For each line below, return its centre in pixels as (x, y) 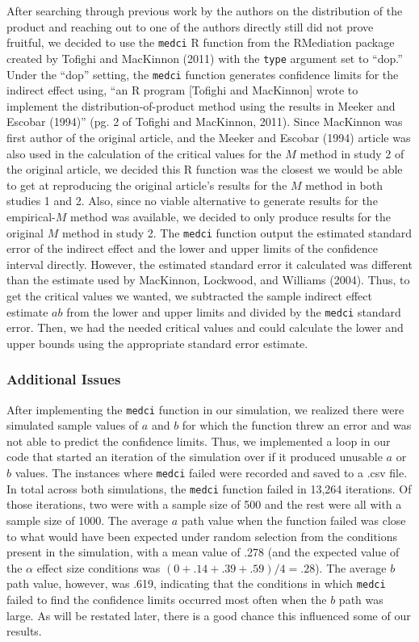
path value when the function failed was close (293, 520)
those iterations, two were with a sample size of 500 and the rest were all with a (204, 504)
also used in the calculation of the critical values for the (144, 153)
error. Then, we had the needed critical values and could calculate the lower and (205, 327)
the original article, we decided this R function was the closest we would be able (205, 169)
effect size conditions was (98, 567)
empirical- (31, 216)
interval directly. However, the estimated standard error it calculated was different (209, 264)
